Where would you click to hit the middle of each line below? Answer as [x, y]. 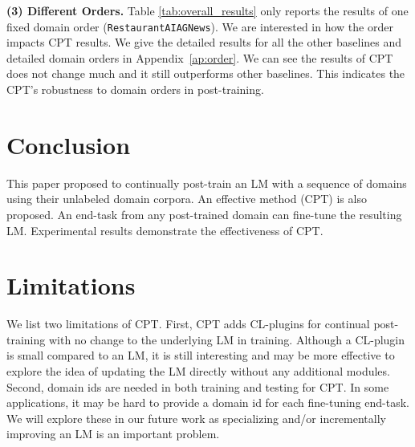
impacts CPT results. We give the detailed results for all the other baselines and [204, 42]
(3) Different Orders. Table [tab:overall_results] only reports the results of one [207, 10]
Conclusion [69, 144]
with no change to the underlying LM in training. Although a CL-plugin [227, 339]
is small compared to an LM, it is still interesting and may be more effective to [201, 355]
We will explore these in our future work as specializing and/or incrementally [196, 418]
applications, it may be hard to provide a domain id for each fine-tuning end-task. [208, 402]
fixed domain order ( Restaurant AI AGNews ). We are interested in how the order [200, 26]
